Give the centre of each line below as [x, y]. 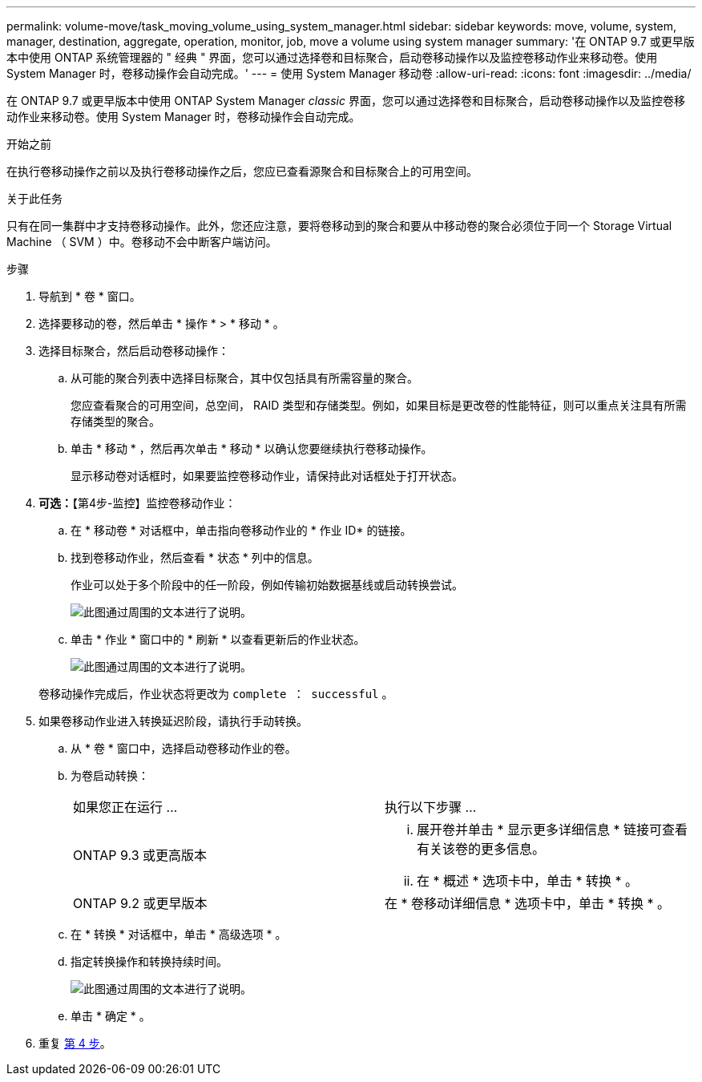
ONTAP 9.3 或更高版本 [140, 855]
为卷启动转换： [110, 775]
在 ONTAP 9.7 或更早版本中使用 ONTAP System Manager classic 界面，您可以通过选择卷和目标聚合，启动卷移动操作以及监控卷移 [346, 101]
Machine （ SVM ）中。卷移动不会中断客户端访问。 [142, 242]
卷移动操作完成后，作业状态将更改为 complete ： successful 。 [216, 694]
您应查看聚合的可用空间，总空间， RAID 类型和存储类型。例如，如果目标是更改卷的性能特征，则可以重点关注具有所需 [379, 405]
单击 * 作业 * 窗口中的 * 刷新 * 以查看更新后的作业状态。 [218, 639]
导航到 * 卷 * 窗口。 [90, 296]
